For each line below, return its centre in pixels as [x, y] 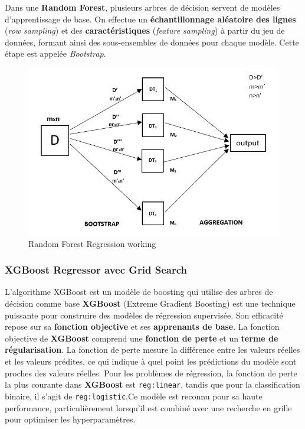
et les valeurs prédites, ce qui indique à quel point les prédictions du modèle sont [151, 361]
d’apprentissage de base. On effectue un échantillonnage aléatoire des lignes [150, 19]
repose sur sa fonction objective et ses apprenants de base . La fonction [142, 326]
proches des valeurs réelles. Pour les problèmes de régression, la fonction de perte [151, 373]
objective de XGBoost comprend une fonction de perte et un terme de [142, 338]
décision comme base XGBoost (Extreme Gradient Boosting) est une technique [150, 303]
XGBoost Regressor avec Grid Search [96, 270]
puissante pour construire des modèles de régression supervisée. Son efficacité [144, 315]
